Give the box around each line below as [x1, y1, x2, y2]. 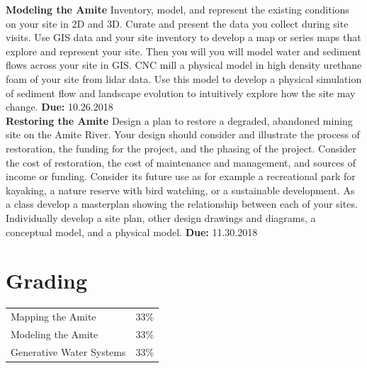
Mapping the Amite [11, 308, 96, 323]
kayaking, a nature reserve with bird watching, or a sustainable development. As [6, 182, 355, 197]
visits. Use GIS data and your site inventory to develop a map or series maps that [6, 30, 361, 45]
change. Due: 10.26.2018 [6, 99, 113, 114]
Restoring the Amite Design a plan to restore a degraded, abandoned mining [6, 113, 353, 128]
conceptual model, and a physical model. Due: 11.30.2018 [6, 224, 258, 239]
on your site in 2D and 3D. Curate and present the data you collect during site [6, 16, 349, 30]
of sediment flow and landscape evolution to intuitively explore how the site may [6, 85, 356, 100]
